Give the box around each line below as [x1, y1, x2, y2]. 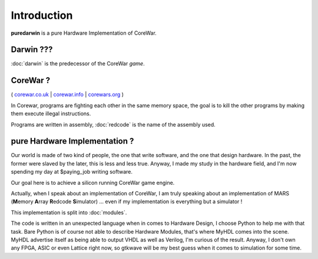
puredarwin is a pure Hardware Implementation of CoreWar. [11, 29, 157, 36]
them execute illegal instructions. [11, 110, 91, 117]
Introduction [11, 9, 73, 22]
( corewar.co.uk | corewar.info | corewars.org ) [11, 91, 124, 98]
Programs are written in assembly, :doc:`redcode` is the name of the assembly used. [11, 121, 216, 128]
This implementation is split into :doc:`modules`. [11, 209, 127, 216]
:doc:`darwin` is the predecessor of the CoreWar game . [11, 60, 145, 67]
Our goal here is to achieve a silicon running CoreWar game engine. [11, 179, 175, 186]
